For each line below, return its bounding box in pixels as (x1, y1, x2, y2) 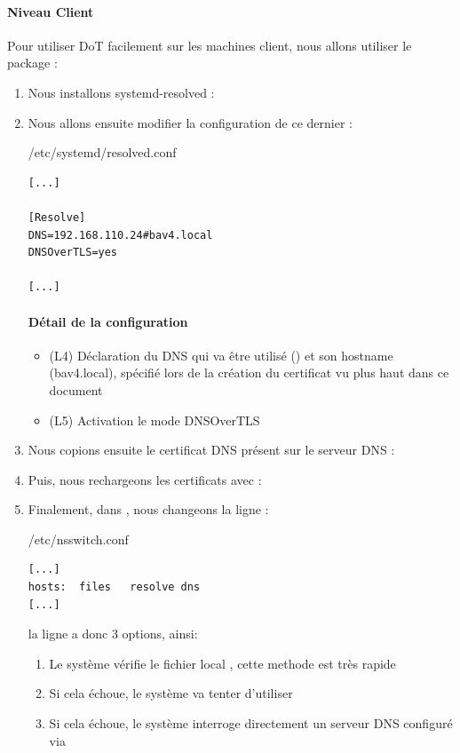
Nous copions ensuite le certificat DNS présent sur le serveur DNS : (28, 440, 395, 459)
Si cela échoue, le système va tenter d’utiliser (49, 684, 293, 702)
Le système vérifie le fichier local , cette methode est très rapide (49, 654, 396, 672)
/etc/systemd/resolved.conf (28, 143, 177, 162)
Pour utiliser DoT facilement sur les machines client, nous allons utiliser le (7, 36, 412, 54)
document (49, 380, 103, 399)
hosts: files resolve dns (28, 581, 201, 594)
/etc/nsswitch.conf (28, 529, 129, 548)
